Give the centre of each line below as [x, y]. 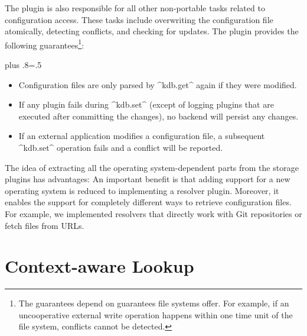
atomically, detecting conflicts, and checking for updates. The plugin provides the [152, 31]
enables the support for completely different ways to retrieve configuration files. [148, 202]
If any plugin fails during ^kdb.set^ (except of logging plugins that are [146, 104]
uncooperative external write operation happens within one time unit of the [156, 314]
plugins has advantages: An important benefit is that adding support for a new [148, 179]
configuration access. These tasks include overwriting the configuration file [139, 19]
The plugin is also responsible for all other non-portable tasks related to [135, 8]
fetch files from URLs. [45, 225]
